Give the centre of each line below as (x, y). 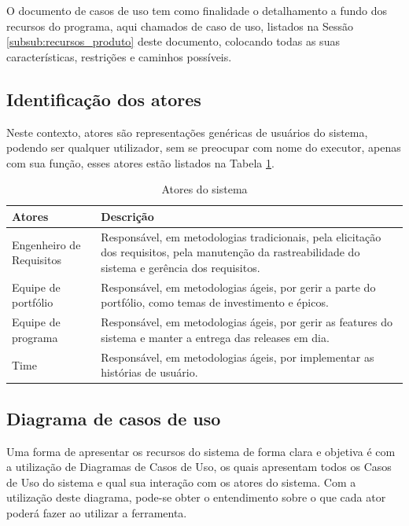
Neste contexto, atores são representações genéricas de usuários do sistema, (187, 132)
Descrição (127, 216)
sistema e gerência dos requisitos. (181, 267)
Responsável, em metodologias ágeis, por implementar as (238, 357)
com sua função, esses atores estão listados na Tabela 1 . (140, 162)
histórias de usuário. (149, 372)
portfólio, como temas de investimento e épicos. (215, 302)
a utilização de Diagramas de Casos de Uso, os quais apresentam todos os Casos (199, 467)
